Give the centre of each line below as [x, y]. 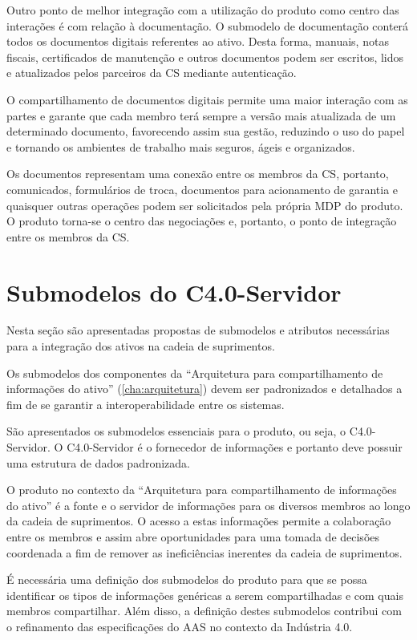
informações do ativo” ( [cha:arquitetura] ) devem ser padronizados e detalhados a [204, 389]
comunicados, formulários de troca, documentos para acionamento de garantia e [202, 189]
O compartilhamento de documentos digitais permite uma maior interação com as [207, 99]
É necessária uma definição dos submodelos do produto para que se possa [187, 579]
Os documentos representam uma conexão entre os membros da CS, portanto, [198, 174]
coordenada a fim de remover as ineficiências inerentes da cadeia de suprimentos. [204, 552]
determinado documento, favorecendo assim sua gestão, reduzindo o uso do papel [206, 131]
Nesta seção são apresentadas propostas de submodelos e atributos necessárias [198, 330]
